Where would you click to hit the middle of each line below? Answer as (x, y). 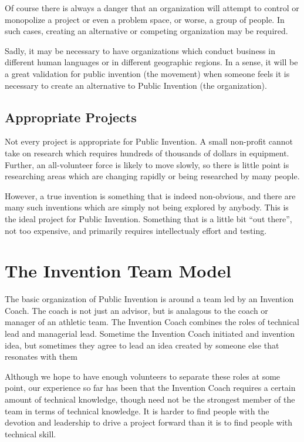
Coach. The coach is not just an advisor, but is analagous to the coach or (136, 310)
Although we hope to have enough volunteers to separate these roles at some (143, 376)
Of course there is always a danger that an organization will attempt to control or (152, 8)
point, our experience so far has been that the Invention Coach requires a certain (150, 388)
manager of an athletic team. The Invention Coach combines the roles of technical (152, 322)
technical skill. (31, 433)
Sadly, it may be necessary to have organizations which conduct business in (140, 50)
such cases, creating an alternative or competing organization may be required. (146, 31)
